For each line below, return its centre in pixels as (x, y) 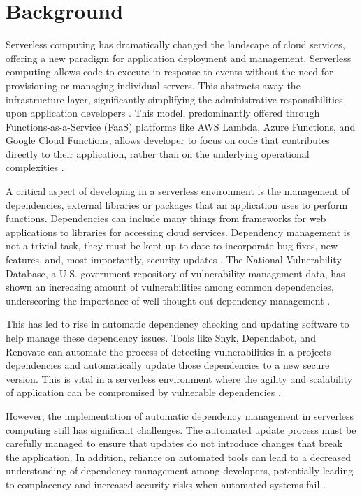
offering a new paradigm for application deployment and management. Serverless (179, 58)
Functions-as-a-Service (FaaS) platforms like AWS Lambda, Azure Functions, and (181, 126)
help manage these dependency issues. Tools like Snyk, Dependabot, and (161, 337)
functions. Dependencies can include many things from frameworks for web (166, 218)
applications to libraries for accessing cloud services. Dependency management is (178, 232)
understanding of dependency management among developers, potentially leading (180, 471)
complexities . (35, 167)
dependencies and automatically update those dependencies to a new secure (168, 365)
